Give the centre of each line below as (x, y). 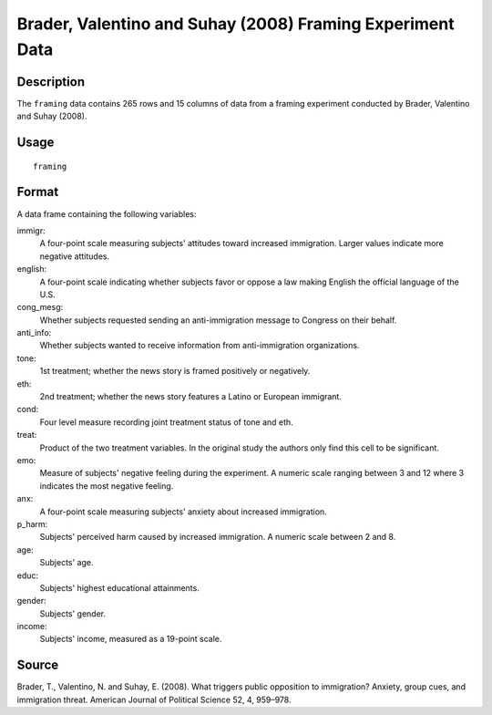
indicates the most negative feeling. (107, 486)
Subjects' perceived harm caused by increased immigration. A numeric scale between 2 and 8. (218, 537)
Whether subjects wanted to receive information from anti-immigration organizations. (200, 346)
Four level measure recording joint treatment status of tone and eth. (166, 422)
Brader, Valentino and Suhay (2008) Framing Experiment (236, 24)
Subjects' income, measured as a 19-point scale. (131, 639)
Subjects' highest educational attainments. (119, 587)
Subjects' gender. (73, 613)
